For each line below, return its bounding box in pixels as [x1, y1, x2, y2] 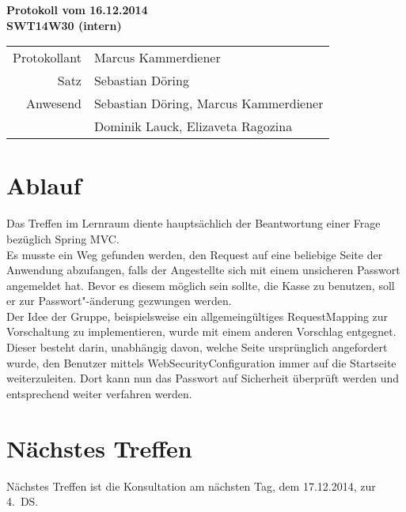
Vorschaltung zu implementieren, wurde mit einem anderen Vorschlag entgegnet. [6, 323, 397, 340]
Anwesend [26, 94, 82, 113]
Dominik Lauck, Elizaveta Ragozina [93, 117, 293, 136]
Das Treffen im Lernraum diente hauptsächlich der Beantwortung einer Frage [6, 215, 381, 232]
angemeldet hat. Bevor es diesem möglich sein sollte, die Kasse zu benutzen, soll [6, 277, 395, 293]
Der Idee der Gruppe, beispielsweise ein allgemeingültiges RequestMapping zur [6, 307, 389, 324]
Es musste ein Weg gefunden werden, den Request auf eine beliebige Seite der [6, 246, 383, 262]
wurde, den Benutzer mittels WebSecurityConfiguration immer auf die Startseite [6, 354, 397, 371]
